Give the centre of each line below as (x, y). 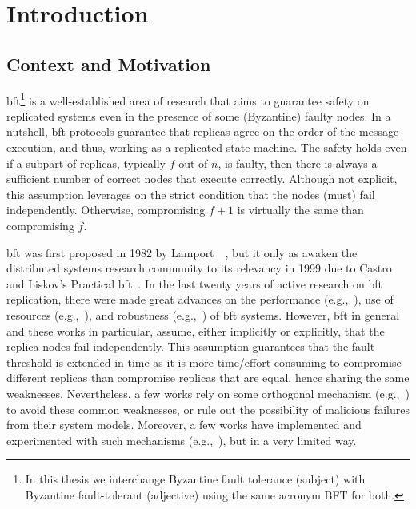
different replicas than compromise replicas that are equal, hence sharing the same (208, 378)
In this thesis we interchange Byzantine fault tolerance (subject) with (195, 479)
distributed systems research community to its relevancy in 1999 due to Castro (199, 268)
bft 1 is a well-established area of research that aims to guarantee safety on (188, 99)
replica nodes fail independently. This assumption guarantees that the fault (191, 346)
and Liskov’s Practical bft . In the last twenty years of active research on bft (194, 283)
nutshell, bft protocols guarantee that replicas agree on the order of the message (203, 131)
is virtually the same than (300, 210)
